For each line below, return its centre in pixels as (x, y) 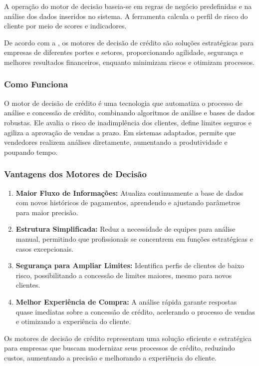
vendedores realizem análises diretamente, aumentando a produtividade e (116, 142)
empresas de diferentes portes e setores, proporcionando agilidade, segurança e (124, 52)
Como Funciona (36, 84)
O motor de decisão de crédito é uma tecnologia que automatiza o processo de (123, 103)
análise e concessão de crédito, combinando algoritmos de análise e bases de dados (129, 113)
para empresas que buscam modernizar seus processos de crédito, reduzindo (120, 348)
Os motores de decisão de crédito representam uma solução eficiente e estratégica (128, 338)
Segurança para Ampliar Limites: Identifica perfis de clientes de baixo (130, 265)
